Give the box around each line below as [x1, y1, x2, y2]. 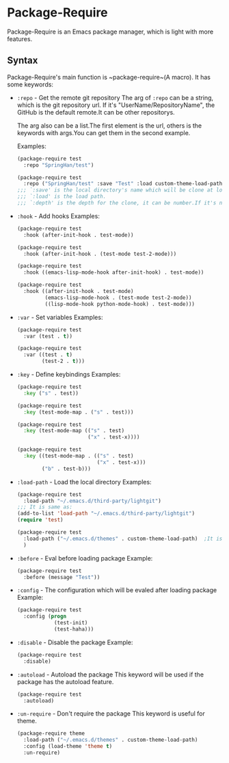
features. [7, 34, 33, 43]
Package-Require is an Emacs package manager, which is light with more [7, 27, 214, 36]
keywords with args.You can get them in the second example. [16, 128, 191, 137]
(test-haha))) [53, 626, 94, 633]
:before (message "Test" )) [23, 574, 100, 580]
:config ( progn [23, 613, 67, 620]
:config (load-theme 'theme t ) [23, 743, 113, 750]
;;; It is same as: [16, 504, 73, 510]
